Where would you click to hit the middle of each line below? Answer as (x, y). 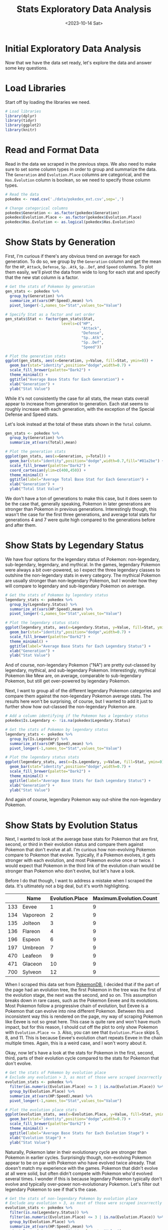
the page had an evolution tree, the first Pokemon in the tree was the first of (83, 990)
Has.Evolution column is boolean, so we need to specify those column (78, 180)
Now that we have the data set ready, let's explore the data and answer (78, 62)
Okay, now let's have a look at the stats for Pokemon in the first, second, (80, 1053)
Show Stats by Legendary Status (74, 546)
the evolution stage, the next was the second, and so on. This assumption (81, 995)
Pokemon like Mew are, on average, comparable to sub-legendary (73, 676)
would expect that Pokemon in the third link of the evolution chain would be (83, 866)
